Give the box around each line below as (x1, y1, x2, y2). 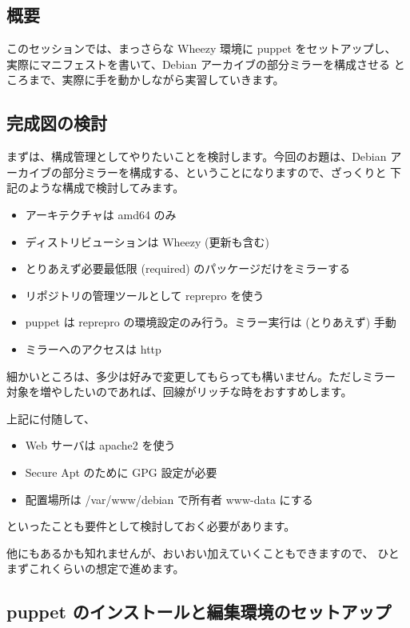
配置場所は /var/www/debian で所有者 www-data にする (25, 490, 313, 507)
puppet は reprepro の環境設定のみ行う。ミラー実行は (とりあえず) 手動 (25, 314, 396, 330)
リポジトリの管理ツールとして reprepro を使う (25, 286, 265, 303)
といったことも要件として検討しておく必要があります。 (6, 518, 296, 534)
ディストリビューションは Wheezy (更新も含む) (25, 233, 269, 250)
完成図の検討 (6, 110, 107, 135)
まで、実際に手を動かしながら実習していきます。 (28, 71, 285, 88)
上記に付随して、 (6, 410, 95, 426)
